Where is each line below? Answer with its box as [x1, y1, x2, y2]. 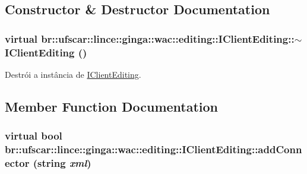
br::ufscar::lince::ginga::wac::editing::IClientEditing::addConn [5, 142, 302, 157]
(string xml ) [33, 156, 91, 170]
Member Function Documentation [5, 97, 219, 115]
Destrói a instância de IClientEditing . [5, 68, 141, 80]
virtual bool [5, 128, 62, 143]
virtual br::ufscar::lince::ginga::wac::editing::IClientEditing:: [5, 31, 295, 46]
